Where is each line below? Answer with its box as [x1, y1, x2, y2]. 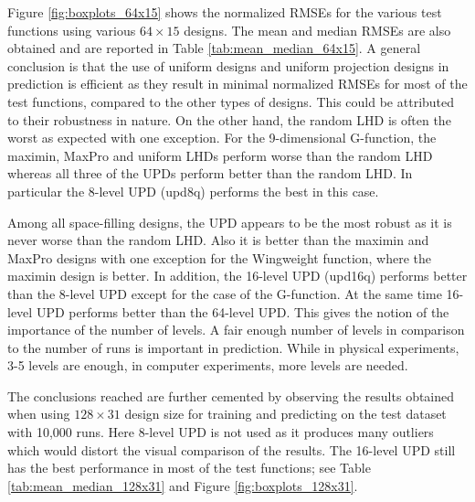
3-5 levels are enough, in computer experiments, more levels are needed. [7, 356, 408, 375]
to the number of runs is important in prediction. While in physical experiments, [7, 337, 459, 357]
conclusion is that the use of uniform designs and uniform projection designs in [7, 56, 449, 75]
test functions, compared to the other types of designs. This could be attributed [7, 91, 455, 111]
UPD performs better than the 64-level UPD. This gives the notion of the [36, 302, 449, 321]
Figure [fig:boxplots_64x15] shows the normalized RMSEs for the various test [7, 3, 442, 21]
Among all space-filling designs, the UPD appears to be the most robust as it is [7, 212, 452, 231]
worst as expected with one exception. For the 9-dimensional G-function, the [7, 128, 437, 147]
